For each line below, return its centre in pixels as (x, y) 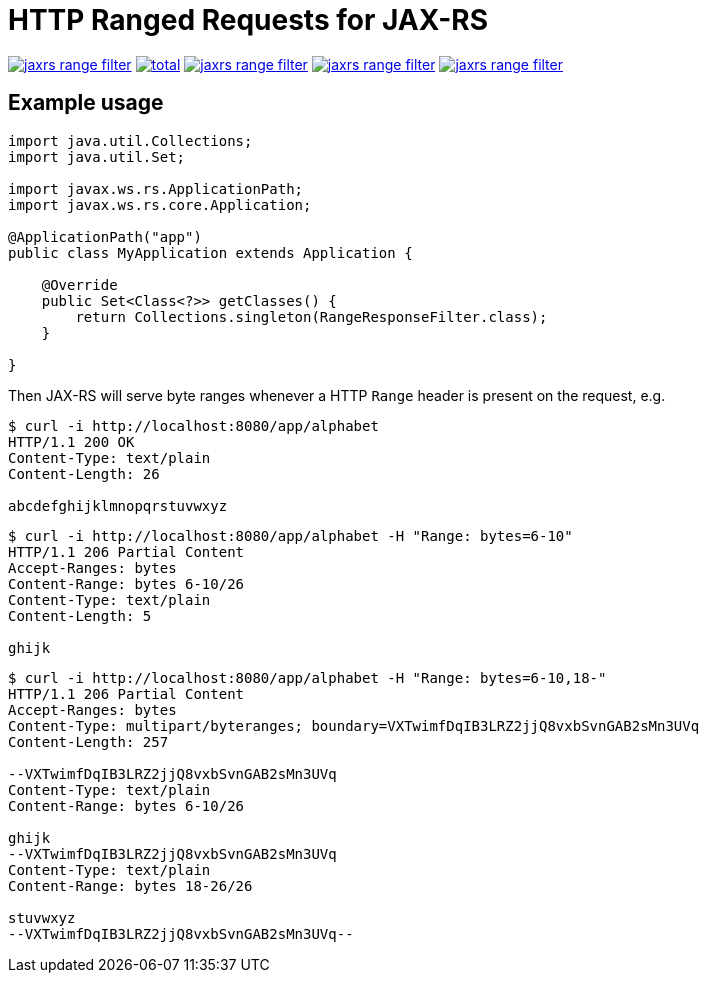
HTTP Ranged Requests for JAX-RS (248, 20)
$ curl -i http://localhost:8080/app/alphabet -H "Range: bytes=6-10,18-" (307, 677)
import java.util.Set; (97, 156)
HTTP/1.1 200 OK (71, 441)
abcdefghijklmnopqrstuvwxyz (118, 505)
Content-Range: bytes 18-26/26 (130, 885)
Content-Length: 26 (84, 473)
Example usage (86, 103)
